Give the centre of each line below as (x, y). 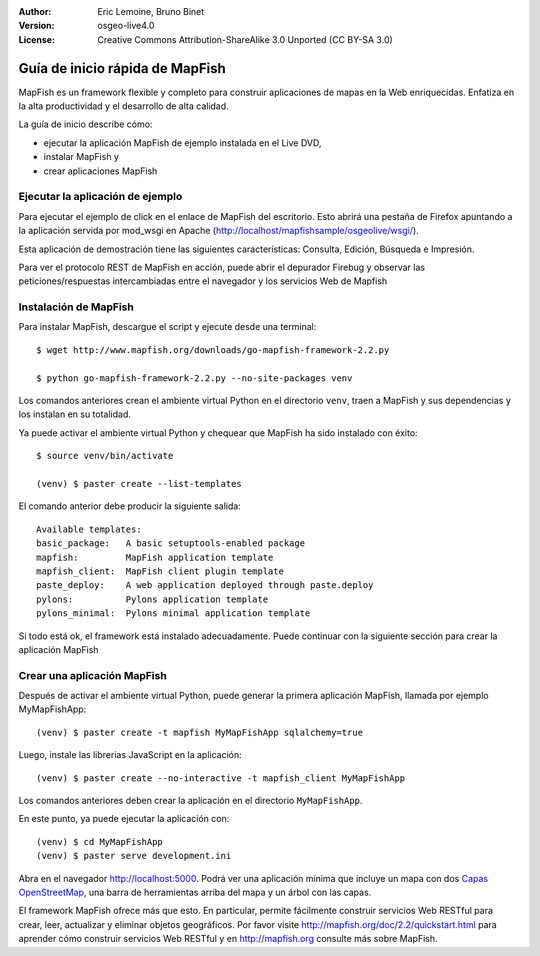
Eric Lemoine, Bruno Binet (151, 11)
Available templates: (89, 529)
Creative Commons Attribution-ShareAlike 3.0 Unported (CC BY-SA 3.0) (245, 39)
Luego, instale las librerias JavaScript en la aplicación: (130, 755)
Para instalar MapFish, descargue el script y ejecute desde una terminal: (167, 327)
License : (36, 39)
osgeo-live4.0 (126, 26)
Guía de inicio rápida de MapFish (122, 68)
